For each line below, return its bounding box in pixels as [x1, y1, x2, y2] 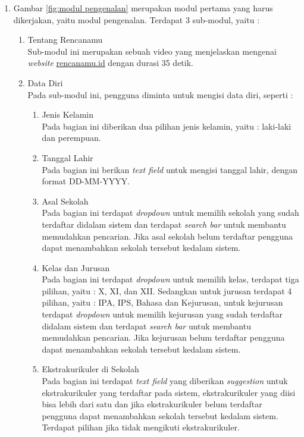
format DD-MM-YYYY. [42, 175, 130, 187]
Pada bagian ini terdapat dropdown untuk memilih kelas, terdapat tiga [42, 273, 299, 285]
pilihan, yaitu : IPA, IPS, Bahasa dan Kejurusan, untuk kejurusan [42, 296, 283, 309]
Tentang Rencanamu [27, 33, 103, 46]
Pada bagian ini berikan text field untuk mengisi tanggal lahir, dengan [42, 163, 297, 175]
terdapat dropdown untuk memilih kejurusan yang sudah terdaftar [42, 308, 283, 320]
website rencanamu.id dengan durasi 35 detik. [27, 56, 193, 69]
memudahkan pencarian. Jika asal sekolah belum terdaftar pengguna [42, 229, 293, 242]
